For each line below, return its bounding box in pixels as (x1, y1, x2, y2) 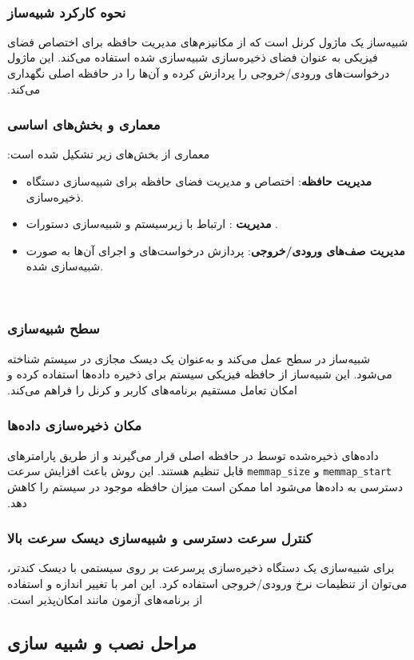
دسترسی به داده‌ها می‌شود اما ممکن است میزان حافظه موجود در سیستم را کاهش (7, 478, 403, 495)
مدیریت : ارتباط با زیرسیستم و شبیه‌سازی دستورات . (26, 215, 278, 232)
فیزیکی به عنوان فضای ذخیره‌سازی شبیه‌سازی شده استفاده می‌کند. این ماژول (7, 49, 378, 66)
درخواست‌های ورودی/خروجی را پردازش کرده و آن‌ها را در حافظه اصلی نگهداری (7, 65, 390, 81)
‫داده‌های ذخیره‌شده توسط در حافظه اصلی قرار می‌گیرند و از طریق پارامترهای (7, 446, 379, 463)
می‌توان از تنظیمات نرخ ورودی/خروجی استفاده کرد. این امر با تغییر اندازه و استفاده (7, 575, 408, 592)
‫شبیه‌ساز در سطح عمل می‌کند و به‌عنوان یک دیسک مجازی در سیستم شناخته (7, 350, 370, 366)
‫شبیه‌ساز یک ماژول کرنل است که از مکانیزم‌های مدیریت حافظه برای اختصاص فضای (7, 33, 408, 50)
